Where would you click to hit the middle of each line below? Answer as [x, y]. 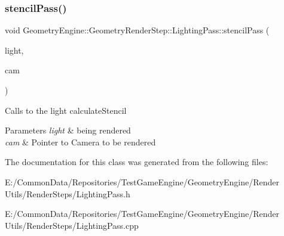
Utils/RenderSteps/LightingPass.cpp [72, 225]
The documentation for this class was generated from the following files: [137, 162]
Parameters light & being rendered [68, 130]
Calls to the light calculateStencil [66, 110]
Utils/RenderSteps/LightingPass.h [68, 193]
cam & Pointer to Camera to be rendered [80, 142]
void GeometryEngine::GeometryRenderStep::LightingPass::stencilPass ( [137, 30]
